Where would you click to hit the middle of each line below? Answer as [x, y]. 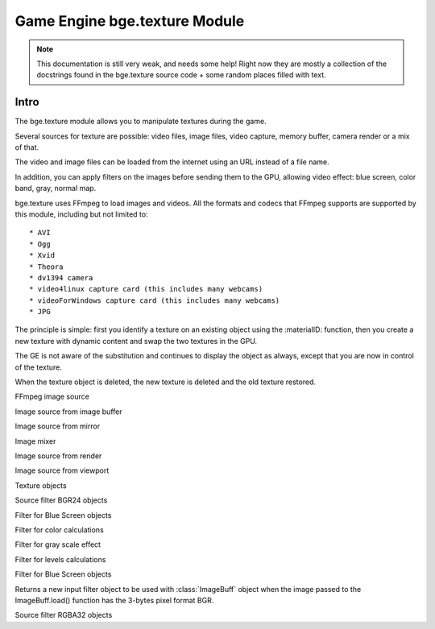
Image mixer [35, 441]
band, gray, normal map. [56, 188]
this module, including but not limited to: [81, 214]
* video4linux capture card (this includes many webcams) [146, 289]
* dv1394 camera [61, 277]
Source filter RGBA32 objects [64, 615]
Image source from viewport [62, 470]
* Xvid [42, 255]
